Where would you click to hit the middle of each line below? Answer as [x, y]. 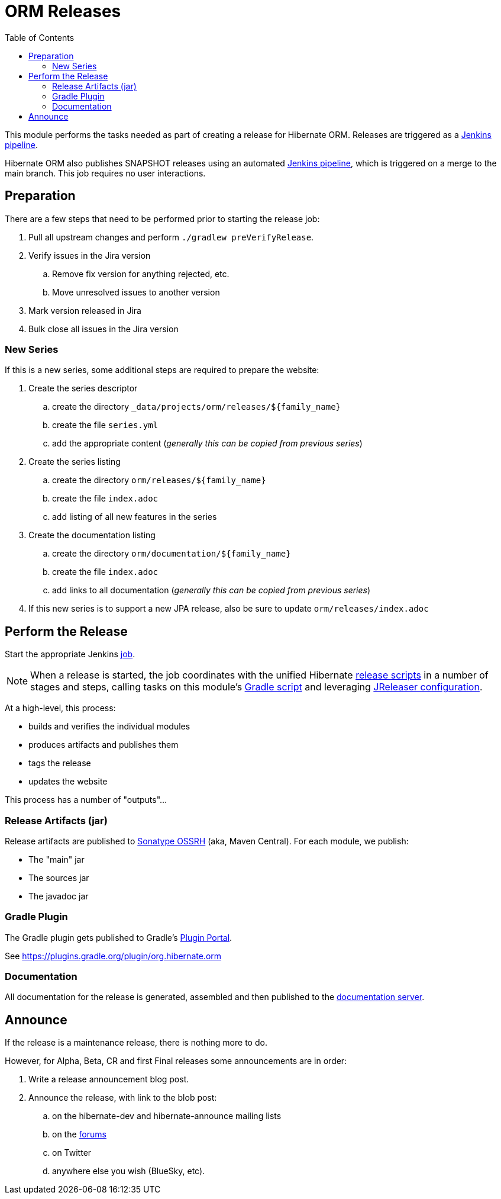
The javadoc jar [59, 896]
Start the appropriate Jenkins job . [70, 654]
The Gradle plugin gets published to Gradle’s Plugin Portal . [119, 937]
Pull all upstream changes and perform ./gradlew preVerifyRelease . [171, 237]
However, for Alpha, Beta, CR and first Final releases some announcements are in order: [176, 1061]
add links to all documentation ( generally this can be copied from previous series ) [211, 590]
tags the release [60, 763]
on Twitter [72, 1153]
